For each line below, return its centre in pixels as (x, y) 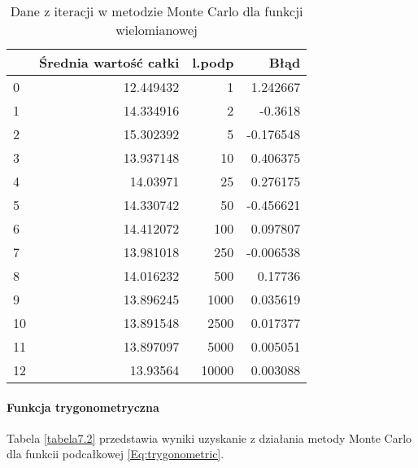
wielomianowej (157, 30)
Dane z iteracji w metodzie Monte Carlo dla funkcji (157, 11)
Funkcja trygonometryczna (83, 407)
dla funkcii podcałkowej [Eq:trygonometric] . (115, 454)
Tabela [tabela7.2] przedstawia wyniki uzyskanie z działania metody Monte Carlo (209, 437)
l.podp (213, 62)
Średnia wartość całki (109, 62)
